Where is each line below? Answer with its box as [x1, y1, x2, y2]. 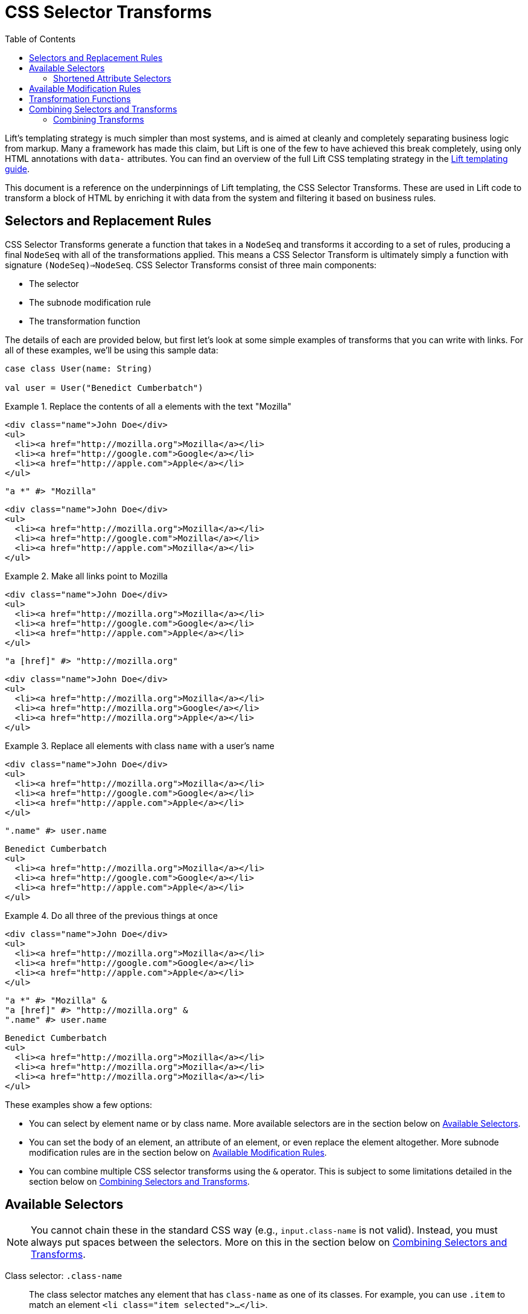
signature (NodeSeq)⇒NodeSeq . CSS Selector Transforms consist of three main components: [5, 259, 377, 270]
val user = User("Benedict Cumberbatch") [5, 382, 203, 393]
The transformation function [29, 315, 141, 326]
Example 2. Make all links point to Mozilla [5, 570, 168, 581]
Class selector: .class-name [5, 1271, 122, 1281]
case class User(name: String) [5, 363, 153, 373]
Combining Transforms [53, 114, 144, 124]
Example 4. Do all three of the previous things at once [5, 910, 218, 921]
